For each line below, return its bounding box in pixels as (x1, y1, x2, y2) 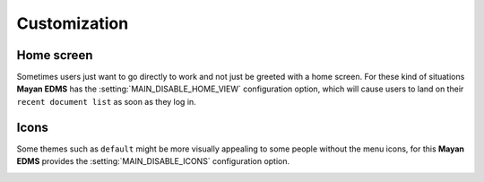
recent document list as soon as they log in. (16, 96, 196, 107)
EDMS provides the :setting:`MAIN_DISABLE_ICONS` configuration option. (16, 156, 290, 167)
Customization (16, 13, 129, 33)
